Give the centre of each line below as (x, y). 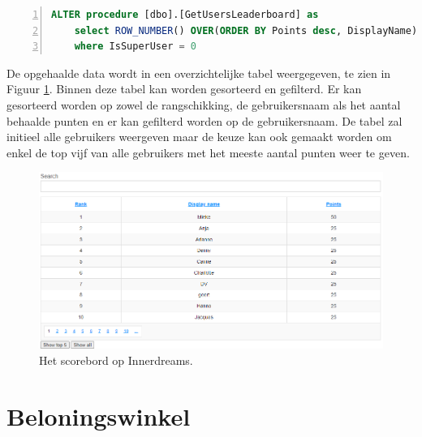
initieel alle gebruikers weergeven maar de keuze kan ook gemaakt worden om (199, 137)
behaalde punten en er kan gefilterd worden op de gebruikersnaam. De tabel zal (205, 120)
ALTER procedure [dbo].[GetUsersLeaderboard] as (185, 15)
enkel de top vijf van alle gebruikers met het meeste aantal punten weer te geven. (208, 152)
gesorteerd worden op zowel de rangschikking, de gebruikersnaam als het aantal (204, 104)
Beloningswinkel (99, 416)
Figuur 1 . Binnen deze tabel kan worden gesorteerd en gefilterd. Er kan (184, 89)
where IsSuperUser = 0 (136, 47)
